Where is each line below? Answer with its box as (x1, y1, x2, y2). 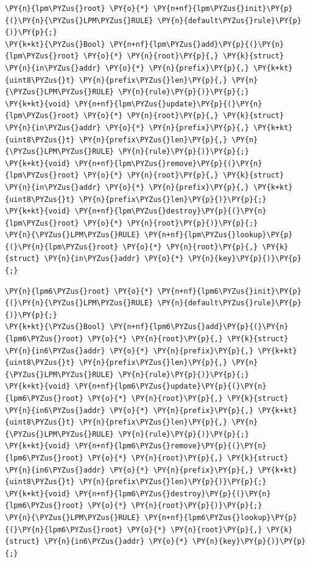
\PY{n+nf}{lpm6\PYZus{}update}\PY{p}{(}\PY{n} (74, 382, 267, 391)
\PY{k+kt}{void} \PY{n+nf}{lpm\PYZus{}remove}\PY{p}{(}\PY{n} (5, 159, 262, 168)
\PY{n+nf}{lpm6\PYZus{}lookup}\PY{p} (144, 513, 297, 522)
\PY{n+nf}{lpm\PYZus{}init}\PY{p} (153, 4, 293, 13)
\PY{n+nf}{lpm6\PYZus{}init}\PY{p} (157, 286, 301, 296)
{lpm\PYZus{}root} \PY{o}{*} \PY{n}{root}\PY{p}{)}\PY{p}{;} (5, 218, 258, 227)
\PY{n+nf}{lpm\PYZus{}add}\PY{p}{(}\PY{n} (109, 40, 284, 49)
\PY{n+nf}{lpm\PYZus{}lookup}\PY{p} (144, 231, 293, 240)
